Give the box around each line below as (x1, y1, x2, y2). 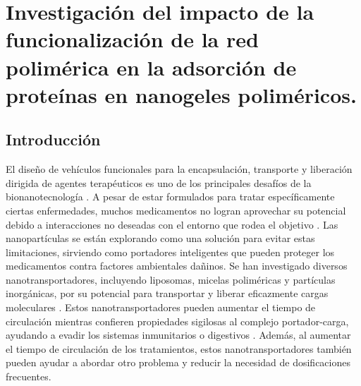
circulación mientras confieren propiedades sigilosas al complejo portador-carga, (6, 313, 349, 328)
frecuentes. (6, 369, 51, 384)
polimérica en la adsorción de (6, 52, 297, 81)
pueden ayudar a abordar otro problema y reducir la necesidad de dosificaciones (6, 355, 350, 370)
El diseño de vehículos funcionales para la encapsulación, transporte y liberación (6, 162, 353, 176)
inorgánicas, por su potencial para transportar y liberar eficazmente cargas (6, 286, 329, 301)
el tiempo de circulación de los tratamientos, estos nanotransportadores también (6, 341, 352, 356)
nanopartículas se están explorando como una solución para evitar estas (6, 231, 315, 246)
